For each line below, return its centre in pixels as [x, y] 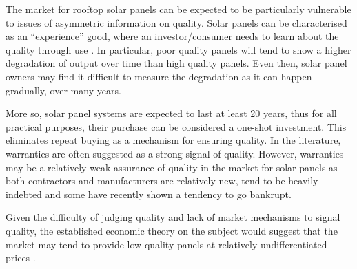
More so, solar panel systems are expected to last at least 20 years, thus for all [171, 113]
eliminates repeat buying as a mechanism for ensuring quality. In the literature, [173, 140]
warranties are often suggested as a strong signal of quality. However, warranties [175, 153]
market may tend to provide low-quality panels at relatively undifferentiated [166, 244]
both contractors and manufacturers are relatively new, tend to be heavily [162, 181]
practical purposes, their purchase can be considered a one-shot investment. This [176, 126]
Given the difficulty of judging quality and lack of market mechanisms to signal [173, 217]
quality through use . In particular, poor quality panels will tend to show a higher [178, 49]
